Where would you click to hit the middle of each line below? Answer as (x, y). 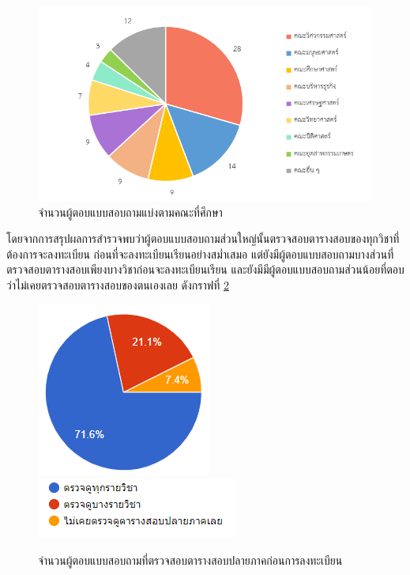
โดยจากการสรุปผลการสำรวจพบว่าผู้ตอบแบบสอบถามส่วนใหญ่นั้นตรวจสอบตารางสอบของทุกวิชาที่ (203, 238)
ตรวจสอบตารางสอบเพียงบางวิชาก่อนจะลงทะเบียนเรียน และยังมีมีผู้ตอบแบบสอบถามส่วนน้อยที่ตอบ (205, 269)
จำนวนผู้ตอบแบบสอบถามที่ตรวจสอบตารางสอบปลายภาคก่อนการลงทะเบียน (190, 560)
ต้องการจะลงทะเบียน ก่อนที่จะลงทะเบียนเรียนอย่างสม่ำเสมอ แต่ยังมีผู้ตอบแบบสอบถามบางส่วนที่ (200, 253)
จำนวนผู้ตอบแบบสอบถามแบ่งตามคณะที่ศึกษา (130, 212)
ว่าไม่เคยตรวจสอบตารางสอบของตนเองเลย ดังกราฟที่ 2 (118, 285)
